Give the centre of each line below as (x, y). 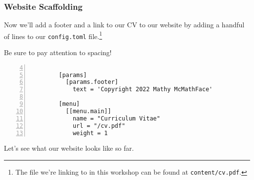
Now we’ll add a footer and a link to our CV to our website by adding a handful (124, 25)
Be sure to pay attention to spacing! (58, 52)
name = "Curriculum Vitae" (116, 118)
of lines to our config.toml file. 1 (53, 35)
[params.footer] (92, 82)
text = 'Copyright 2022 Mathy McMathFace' (143, 90)
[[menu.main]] (88, 111)
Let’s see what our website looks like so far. (69, 148)
